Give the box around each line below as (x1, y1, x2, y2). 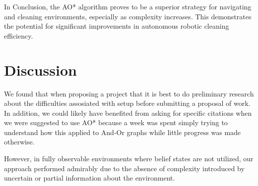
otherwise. (4, 137, 35, 147)
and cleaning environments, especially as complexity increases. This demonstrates (4, 11, 252, 21)
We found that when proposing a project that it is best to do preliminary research (4, 88, 254, 98)
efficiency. (4, 30, 33, 41)
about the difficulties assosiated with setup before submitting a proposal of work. (4, 98, 251, 108)
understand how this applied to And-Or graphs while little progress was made (4, 127, 241, 137)
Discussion (4, 59, 77, 80)
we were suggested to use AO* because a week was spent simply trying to (4, 117, 228, 128)
